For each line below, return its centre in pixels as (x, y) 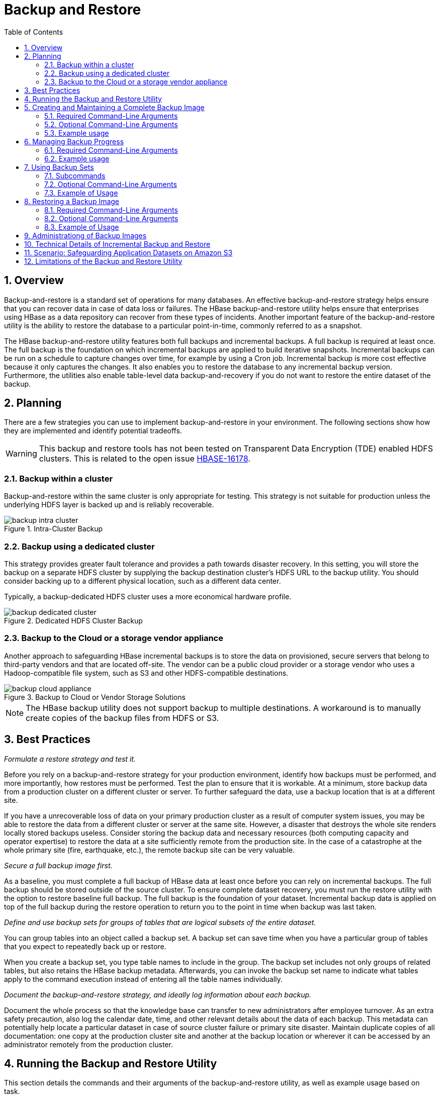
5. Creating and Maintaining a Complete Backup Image (114, 107)
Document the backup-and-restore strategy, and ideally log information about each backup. (158, 994)
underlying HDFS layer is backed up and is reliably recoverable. (109, 505)
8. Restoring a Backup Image (72, 201)
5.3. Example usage (77, 133)
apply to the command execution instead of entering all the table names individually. (143, 979)
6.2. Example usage (77, 158)
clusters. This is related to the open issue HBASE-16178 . (145, 459)
